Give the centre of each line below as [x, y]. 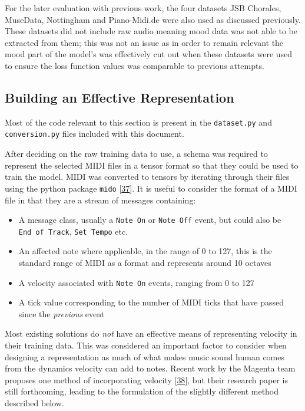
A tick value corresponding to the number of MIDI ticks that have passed [151, 302]
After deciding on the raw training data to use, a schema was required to [136, 154]
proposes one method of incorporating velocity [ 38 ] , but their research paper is [146, 379]
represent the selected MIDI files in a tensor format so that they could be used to [152, 165]
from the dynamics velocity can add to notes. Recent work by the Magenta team [150, 368]
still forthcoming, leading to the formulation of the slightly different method [142, 391]
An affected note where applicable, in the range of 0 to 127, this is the [145, 251]
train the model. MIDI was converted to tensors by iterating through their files [147, 177]
